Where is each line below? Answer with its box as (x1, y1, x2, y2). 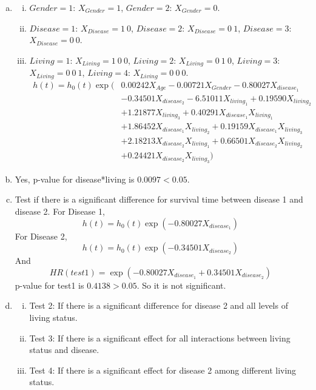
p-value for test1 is (15, 278, 84, 291)
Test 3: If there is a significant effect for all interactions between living (29, 331, 291, 344)
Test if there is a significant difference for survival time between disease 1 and (15, 193, 303, 206)
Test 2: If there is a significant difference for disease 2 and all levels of (29, 299, 288, 312)
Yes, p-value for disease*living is (15, 172, 135, 185)
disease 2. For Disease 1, (15, 204, 105, 217)
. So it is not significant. (136, 278, 226, 291)
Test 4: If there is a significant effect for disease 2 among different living (29, 363, 297, 376)
